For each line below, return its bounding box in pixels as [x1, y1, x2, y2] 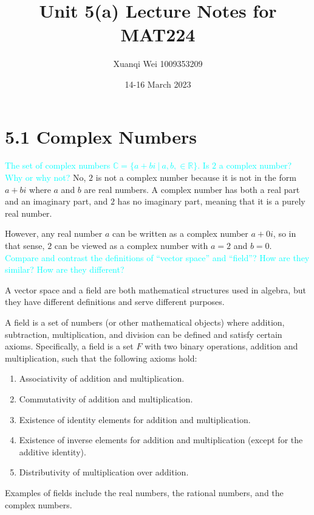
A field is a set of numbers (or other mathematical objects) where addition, [5, 315, 285, 328]
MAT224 [120, 22, 196, 47]
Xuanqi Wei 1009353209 [113, 57, 203, 70]
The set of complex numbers [5, 159, 111, 172]
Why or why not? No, [5, 171, 86, 184]
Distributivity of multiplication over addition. [19, 466, 189, 478]
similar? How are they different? [5, 263, 125, 276]
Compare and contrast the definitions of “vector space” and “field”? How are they [5, 251, 310, 264]
